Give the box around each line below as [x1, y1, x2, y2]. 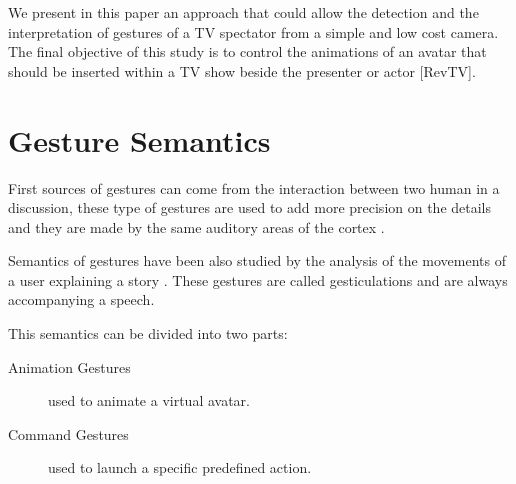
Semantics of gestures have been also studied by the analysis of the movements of [8, 250, 506, 271]
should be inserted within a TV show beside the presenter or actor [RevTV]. [8, 60, 476, 81]
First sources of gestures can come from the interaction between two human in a [8, 177, 500, 198]
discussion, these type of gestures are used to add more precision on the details [8, 197, 492, 218]
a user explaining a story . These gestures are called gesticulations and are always [8, 269, 508, 290]
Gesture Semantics [8, 119, 271, 160]
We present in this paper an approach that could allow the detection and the [8, 2, 479, 22]
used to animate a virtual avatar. [48, 390, 250, 411]
